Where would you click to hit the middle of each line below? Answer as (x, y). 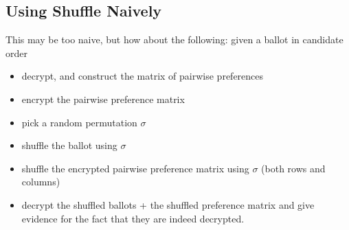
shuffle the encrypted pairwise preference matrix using (135, 168)
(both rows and (293, 168)
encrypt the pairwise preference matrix (103, 99)
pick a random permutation (79, 122)
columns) (41, 182)
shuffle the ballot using (69, 145)
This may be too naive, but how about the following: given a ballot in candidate (174, 39)
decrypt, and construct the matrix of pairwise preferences (143, 76)
